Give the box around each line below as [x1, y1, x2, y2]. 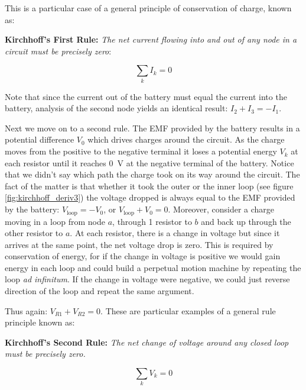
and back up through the [201, 215, 291, 227]
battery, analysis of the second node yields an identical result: [5, 102, 228, 114]
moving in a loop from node [5, 215, 106, 227]
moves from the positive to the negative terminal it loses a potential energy [5, 145, 277, 157]
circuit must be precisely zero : [5, 44, 112, 57]
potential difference [5, 133, 74, 146]
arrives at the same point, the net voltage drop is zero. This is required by [5, 238, 274, 250]
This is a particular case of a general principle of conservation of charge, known [5, 2, 292, 14]
